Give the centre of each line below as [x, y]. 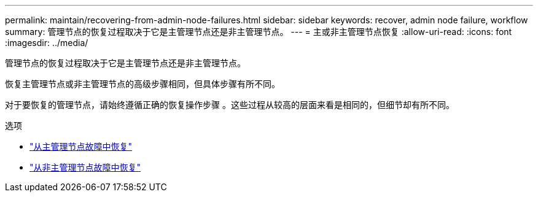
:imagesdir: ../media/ [47, 43]
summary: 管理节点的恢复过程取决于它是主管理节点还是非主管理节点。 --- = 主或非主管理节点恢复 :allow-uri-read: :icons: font [259, 32]
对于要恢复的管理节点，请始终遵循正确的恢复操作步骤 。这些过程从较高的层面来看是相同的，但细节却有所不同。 [230, 105]
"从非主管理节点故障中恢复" [85, 167]
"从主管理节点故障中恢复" [81, 146]
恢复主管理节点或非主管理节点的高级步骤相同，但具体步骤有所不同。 [142, 84]
